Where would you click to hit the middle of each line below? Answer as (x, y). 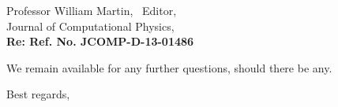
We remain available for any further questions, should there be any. (169, 67)
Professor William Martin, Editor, (92, 10)
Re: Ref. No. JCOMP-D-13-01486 (100, 41)
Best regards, (38, 94)
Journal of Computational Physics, (90, 26)
